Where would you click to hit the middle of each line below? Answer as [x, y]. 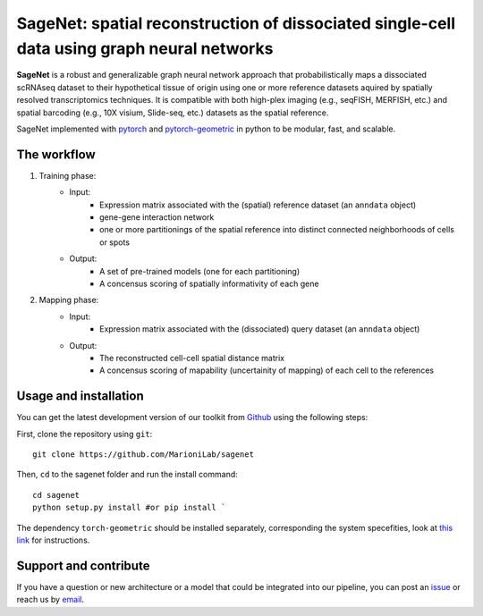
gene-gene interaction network [157, 217]
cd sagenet [56, 495]
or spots [114, 242]
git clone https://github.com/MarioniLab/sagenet [144, 454]
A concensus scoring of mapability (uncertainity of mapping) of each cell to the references [267, 370]
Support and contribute [83, 565]
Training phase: [68, 175]
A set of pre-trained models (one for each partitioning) [200, 271]
